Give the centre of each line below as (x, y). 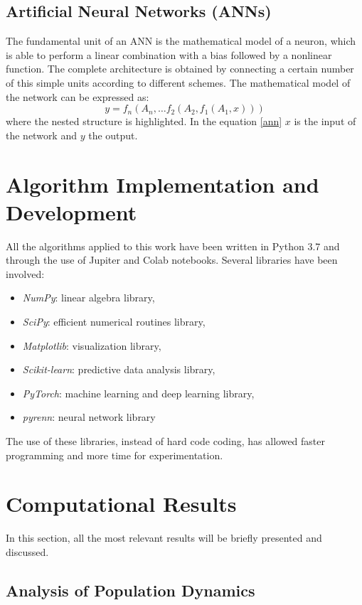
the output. (113, 135)
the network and (41, 135)
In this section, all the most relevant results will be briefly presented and (164, 538)
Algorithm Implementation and (163, 184)
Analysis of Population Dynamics (131, 590)
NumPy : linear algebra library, (89, 298)
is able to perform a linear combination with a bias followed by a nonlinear (169, 54)
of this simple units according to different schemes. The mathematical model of (178, 82)
